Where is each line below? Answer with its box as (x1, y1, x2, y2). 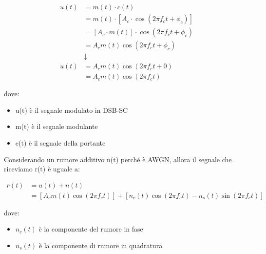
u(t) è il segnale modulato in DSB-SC (15, 105, 128, 115)
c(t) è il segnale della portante (15, 138, 106, 148)
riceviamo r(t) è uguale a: (4, 164, 80, 174)
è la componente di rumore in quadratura (38, 240, 163, 251)
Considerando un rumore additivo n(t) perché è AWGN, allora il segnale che (4, 154, 232, 164)
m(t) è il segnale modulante (15, 121, 98, 131)
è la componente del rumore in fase (38, 224, 143, 234)
